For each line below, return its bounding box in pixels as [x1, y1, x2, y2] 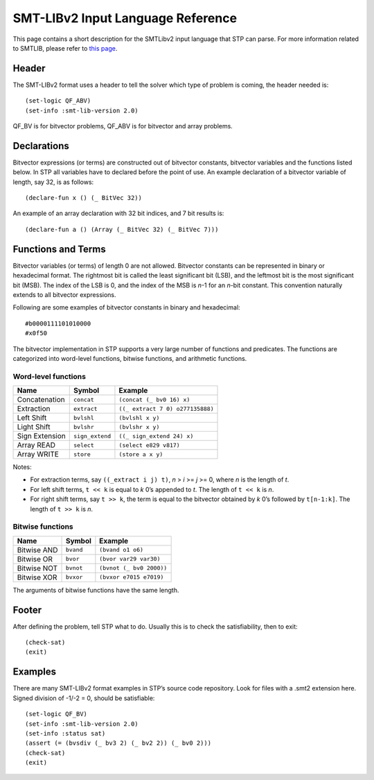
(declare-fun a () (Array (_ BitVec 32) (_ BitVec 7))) [25, 226, 219, 233]
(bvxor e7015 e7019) [99, 573, 164, 581]
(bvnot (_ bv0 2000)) [99, 564, 168, 572]
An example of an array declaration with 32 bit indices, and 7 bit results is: [12, 209, 224, 218]
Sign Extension [17, 431, 66, 441]
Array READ [17, 441, 55, 450]
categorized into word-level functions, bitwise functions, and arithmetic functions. [12, 354, 247, 362]
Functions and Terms [12, 243, 107, 255]
